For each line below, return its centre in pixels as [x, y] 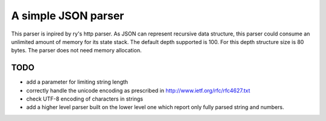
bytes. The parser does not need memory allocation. [76, 51]
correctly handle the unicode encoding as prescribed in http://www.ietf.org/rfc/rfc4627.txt [138, 90]
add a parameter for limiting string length [77, 82]
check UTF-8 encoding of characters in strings [85, 99]
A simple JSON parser [68, 16]
